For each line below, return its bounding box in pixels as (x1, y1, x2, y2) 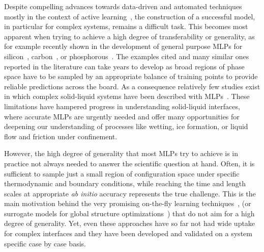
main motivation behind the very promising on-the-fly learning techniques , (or (4, 198, 251, 209)
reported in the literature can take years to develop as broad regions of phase (4, 61, 245, 71)
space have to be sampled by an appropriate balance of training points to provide (4, 71, 258, 82)
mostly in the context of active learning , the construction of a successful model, (4, 11, 255, 21)
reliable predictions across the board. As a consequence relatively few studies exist (4, 81, 260, 91)
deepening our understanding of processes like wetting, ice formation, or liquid (4, 121, 248, 132)
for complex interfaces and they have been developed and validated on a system (4, 228, 252, 239)
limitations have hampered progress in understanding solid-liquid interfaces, (4, 100, 240, 111)
